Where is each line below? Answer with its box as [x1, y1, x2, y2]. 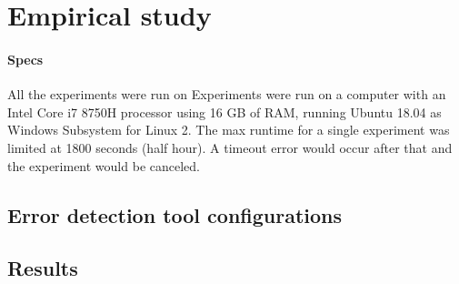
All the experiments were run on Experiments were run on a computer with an [7, 85, 446, 104]
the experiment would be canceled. [7, 156, 200, 175]
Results [7, 254, 78, 282]
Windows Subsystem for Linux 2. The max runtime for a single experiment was [7, 120, 450, 139]
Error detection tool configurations [7, 200, 343, 228]
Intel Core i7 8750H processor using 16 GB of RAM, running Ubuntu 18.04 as [7, 102, 442, 121]
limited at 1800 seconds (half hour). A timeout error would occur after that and [7, 137, 453, 157]
